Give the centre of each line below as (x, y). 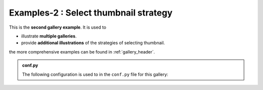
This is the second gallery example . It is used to (58, 27)
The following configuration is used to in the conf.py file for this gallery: (95, 74)
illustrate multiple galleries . (49, 36)
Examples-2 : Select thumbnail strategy (91, 13)
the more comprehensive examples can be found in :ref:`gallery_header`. (82, 52)
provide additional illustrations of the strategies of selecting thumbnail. (93, 43)
